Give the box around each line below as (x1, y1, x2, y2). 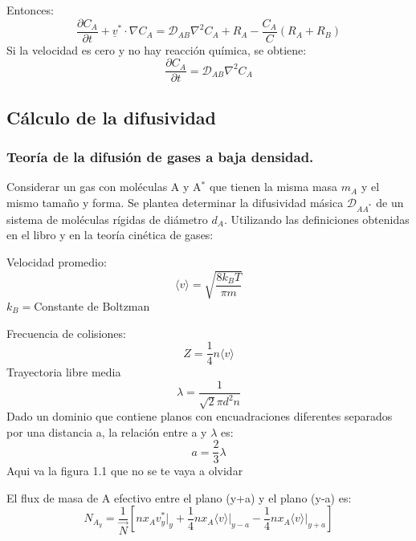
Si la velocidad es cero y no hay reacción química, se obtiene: (6, 41, 307, 58)
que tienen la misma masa (209, 178, 338, 195)
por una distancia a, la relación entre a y (6, 423, 207, 440)
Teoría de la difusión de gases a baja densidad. (6, 147, 314, 167)
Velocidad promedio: (6, 253, 107, 270)
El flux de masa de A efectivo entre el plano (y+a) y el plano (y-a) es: (6, 489, 352, 506)
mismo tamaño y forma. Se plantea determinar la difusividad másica (6, 193, 344, 210)
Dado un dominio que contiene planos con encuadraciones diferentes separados (6, 408, 393, 424)
